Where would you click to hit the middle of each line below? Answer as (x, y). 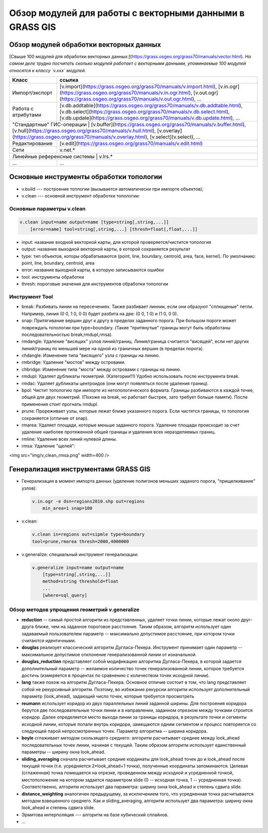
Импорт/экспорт (32, 93)
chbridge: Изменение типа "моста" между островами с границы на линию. (101, 369)
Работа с (23, 108)
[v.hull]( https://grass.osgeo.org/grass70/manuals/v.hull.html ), (84, 131)
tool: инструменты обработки (53, 277)
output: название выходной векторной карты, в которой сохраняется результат (106, 249)
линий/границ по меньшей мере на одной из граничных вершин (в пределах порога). (113, 348)
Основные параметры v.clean (47, 208)
